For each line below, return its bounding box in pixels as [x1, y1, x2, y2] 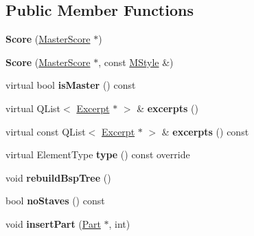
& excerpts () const [161, 124, 249, 138]
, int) [108, 216, 130, 230]
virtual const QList [5, 124, 86, 138]
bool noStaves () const [5, 193, 105, 208]
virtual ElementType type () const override [5, 147, 190, 162]
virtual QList [5, 100, 61, 115]
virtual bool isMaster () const [5, 78, 136, 92]
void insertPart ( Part [5, 216, 101, 230]
